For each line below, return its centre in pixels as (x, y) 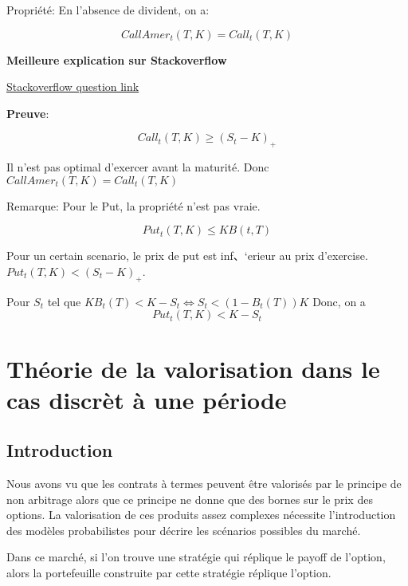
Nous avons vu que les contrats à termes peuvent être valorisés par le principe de (204, 484)
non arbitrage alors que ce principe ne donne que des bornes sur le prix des (190, 499)
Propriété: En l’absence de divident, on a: (108, 10)
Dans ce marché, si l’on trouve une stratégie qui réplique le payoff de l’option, (196, 557)
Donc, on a (339, 301)
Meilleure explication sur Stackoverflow (117, 59)
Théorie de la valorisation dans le (193, 368)
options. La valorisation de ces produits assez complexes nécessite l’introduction (201, 515)
